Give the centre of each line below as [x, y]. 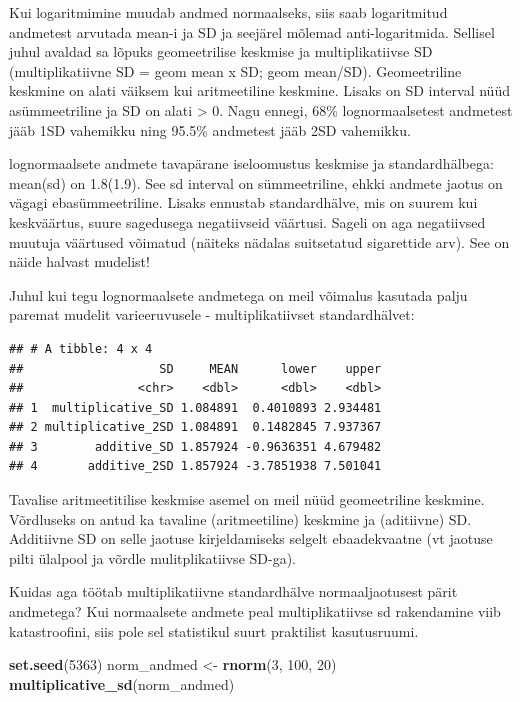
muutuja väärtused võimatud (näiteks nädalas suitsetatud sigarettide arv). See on [259, 241]
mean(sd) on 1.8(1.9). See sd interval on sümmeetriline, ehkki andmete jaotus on [256, 182]
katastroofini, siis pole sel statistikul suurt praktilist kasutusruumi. [214, 630]
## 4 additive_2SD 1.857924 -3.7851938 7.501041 [195, 466]
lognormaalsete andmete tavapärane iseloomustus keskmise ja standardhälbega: [251, 163]
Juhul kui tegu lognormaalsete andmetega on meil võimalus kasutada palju [238, 294]
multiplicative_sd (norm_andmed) [122, 683]
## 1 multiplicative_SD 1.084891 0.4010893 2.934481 [195, 407]
